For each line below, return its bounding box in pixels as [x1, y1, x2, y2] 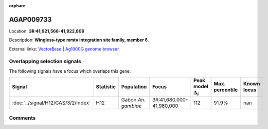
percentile [214, 86, 238, 93]
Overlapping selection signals [9, 58, 81, 65]
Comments [9, 114, 36, 121]
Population [121, 83, 147, 90]
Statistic [96, 83, 116, 90]
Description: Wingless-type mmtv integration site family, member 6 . [9, 37, 149, 43]
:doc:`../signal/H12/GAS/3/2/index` [12, 99, 91, 106]
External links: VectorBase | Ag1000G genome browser [9, 46, 119, 52]
